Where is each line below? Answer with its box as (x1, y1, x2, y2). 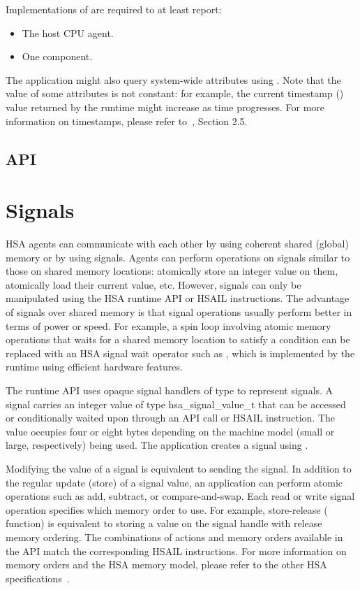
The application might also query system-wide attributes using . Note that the (6, 72, 341, 87)
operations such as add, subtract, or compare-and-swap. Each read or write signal (6, 489, 355, 503)
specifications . (6, 570, 70, 585)
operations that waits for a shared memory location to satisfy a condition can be (6, 332, 350, 347)
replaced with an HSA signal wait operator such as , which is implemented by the (6, 345, 355, 360)
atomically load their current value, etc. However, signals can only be (6, 277, 301, 292)
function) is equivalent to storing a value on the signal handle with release (6, 516, 322, 531)
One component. (22, 49, 93, 64)
